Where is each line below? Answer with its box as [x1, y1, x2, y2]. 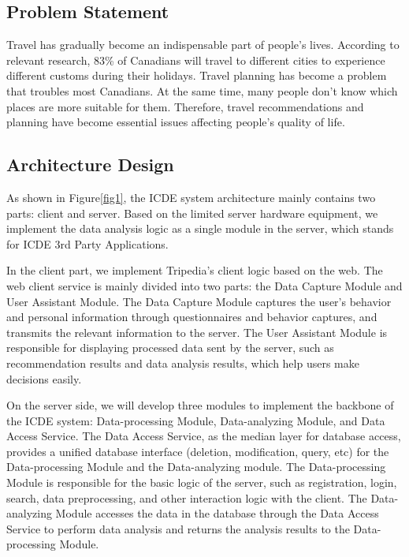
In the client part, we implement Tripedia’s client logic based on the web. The [6, 262, 383, 278]
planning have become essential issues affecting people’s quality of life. [6, 114, 345, 130]
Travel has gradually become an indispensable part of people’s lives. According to [6, 36, 400, 53]
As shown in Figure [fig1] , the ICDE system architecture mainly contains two [6, 189, 376, 205]
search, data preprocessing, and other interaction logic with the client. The [6, 489, 367, 506]
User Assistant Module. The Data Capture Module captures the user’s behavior [6, 293, 392, 309]
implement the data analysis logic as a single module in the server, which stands [6, 220, 394, 237]
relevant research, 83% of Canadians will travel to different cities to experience [6, 51, 385, 68]
